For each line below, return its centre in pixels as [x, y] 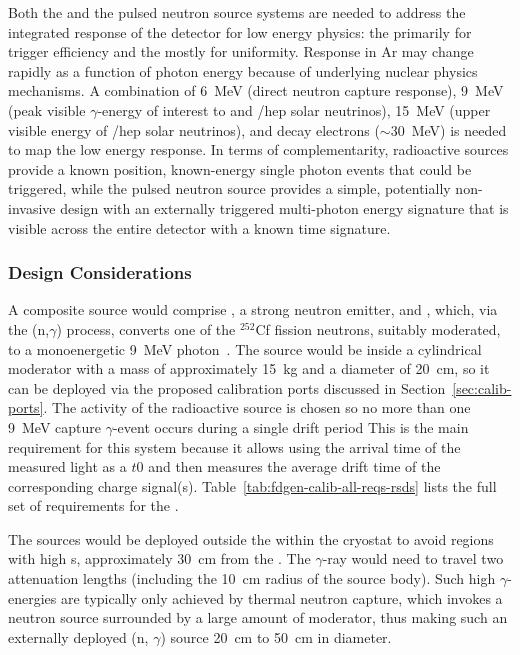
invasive [32, 207]
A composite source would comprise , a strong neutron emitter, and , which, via [253, 309]
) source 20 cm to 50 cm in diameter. [276, 636]
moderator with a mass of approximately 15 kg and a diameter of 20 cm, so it [249, 368]
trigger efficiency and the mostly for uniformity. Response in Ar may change [241, 51]
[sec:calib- [482, 387]
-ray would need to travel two [413, 558]
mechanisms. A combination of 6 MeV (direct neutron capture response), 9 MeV [256, 90]
